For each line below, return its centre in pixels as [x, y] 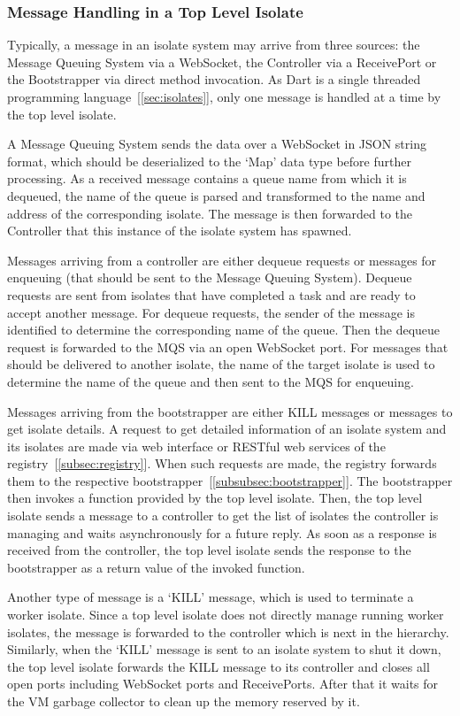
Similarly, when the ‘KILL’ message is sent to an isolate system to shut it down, [224, 649]
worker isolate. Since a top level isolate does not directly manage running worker [226, 615]
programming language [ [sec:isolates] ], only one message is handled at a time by [224, 96]
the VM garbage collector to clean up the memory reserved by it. [184, 701]
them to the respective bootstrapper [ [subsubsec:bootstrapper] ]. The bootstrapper [230, 480]
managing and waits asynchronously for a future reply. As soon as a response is [222, 532]
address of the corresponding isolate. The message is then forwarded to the [210, 213]
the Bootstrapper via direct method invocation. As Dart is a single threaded [214, 79]
